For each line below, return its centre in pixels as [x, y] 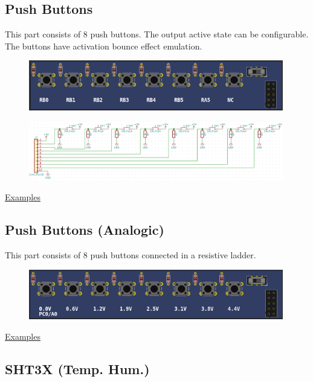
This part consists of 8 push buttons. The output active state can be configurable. [157, 34]
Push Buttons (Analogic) [85, 230]
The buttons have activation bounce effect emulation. [104, 46]
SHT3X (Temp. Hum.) [77, 368]
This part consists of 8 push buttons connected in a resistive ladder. [131, 255]
